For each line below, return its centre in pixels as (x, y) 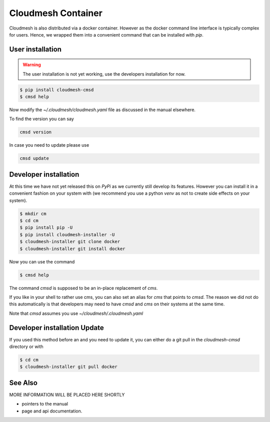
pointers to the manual (45, 404)
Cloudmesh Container (56, 13)
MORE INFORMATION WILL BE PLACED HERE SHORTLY (67, 394)
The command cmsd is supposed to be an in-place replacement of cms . (83, 288)
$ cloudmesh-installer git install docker (72, 249)
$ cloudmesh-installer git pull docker (68, 367)
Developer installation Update (57, 328)
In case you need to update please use (49, 145)
